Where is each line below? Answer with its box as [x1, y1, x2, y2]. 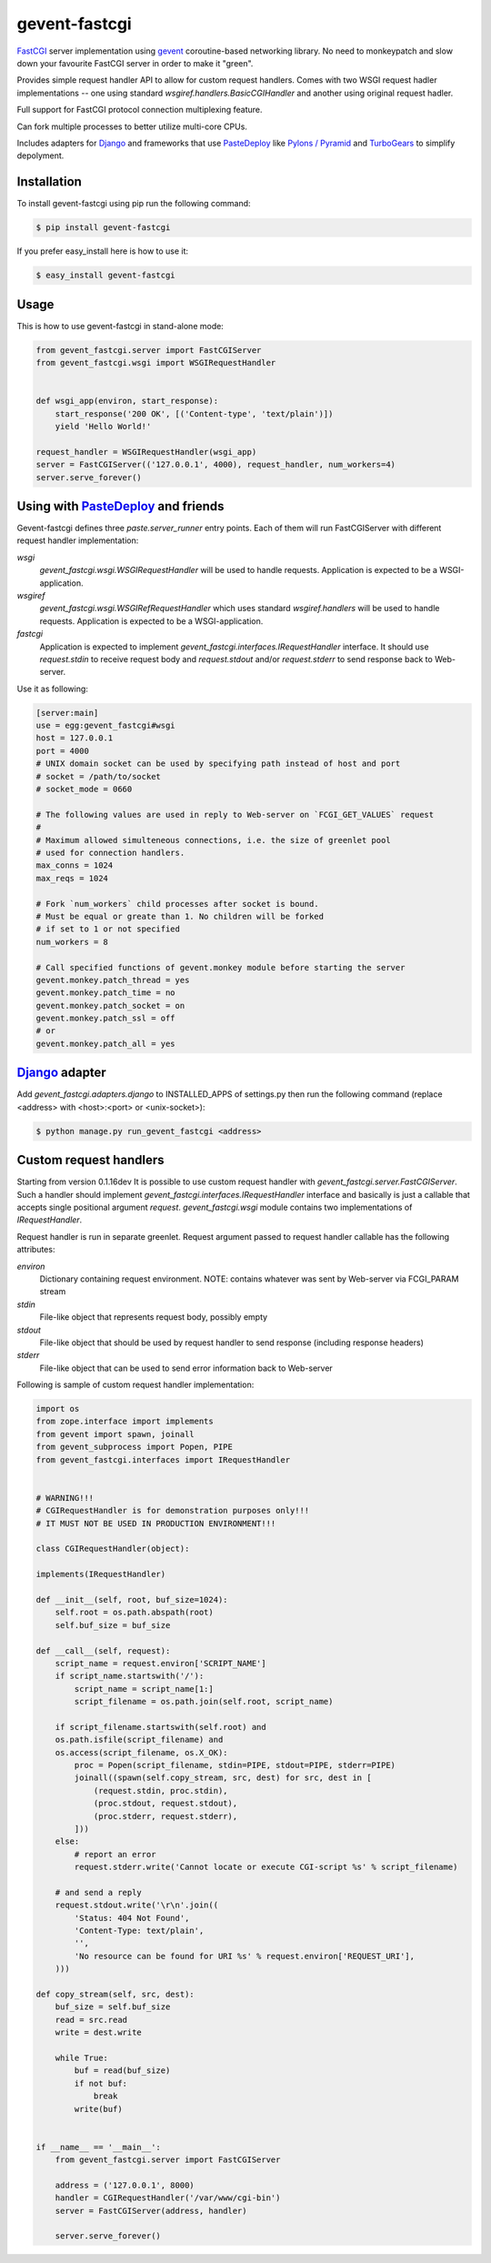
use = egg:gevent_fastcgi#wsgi [35, 720, 176, 731]
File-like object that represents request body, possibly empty [39, 1312, 268, 1323]
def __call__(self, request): [35, 1645, 171, 1655]
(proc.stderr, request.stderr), [93, 1811, 238, 1821]
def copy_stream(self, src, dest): [35, 1989, 195, 2000]
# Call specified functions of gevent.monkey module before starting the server [35, 962, 406, 972]
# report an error [74, 1849, 156, 1859]
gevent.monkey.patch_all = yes [35, 1038, 176, 1049]
